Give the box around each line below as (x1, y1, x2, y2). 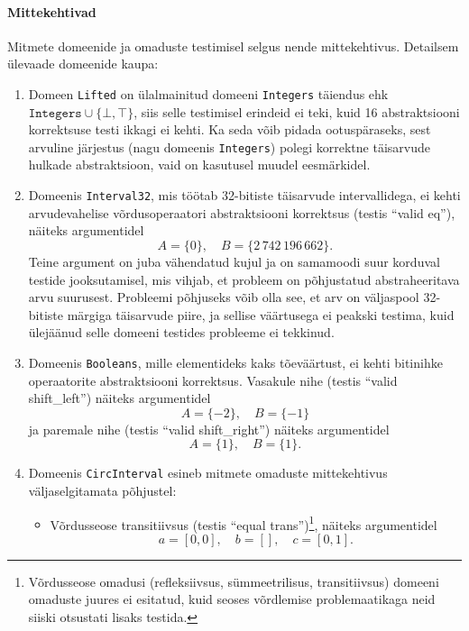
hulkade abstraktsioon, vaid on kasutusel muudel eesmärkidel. (28, 155, 371, 174)
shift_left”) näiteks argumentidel (28, 389, 211, 407)
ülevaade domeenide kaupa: (7, 54, 159, 73)
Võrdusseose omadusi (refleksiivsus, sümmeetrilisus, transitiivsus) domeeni (28, 572, 439, 590)
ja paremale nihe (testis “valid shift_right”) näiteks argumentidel (28, 419, 390, 438)
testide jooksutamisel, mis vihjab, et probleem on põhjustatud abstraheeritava (28, 270, 460, 288)
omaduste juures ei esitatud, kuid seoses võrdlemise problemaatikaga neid (28, 590, 436, 608)
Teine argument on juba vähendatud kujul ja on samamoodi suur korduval (28, 251, 440, 270)
